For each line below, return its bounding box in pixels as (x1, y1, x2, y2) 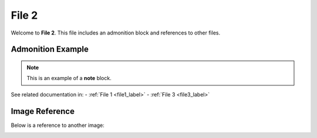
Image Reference (11, 106, 75, 116)
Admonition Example (11, 44, 89, 54)
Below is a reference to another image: (11, 122, 105, 129)
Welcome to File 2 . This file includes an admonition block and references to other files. (11, 29, 220, 36)
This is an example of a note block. (26, 75, 112, 82)
